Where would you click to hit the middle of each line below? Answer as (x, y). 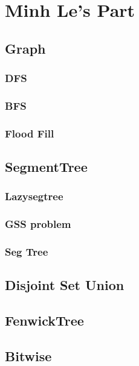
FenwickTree (44, 320)
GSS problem (38, 224)
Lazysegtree (34, 196)
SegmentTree (46, 167)
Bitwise (28, 355)
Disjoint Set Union (65, 285)
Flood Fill (30, 133)
